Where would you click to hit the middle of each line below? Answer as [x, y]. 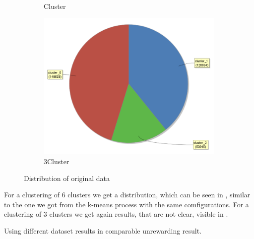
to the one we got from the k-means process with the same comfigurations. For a [127, 204]
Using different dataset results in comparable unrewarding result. [103, 230]
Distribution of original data [67, 178]
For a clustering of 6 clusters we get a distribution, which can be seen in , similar [127, 195]
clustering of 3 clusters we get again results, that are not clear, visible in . [116, 214]
